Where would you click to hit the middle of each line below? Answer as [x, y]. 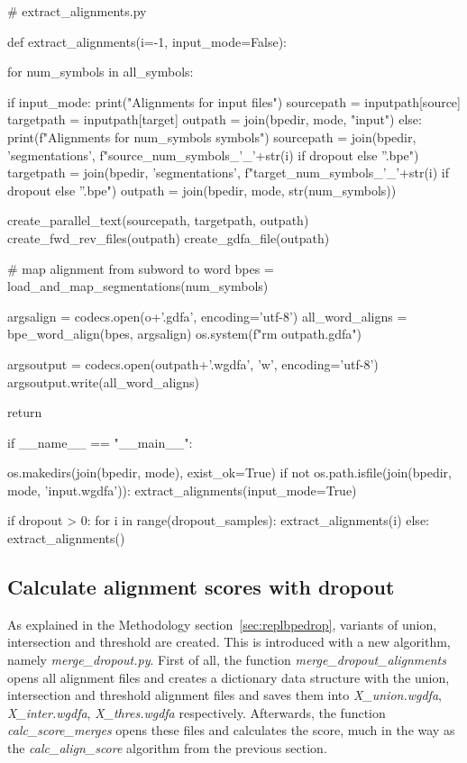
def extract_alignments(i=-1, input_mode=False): [147, 41]
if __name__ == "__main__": [100, 442]
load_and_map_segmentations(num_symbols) [138, 286]
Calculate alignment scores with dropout [201, 587]
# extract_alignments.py [77, 11]
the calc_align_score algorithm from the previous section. [167, 748]
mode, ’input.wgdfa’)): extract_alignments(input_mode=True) [182, 490]
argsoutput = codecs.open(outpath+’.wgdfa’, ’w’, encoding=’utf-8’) [193, 363]
